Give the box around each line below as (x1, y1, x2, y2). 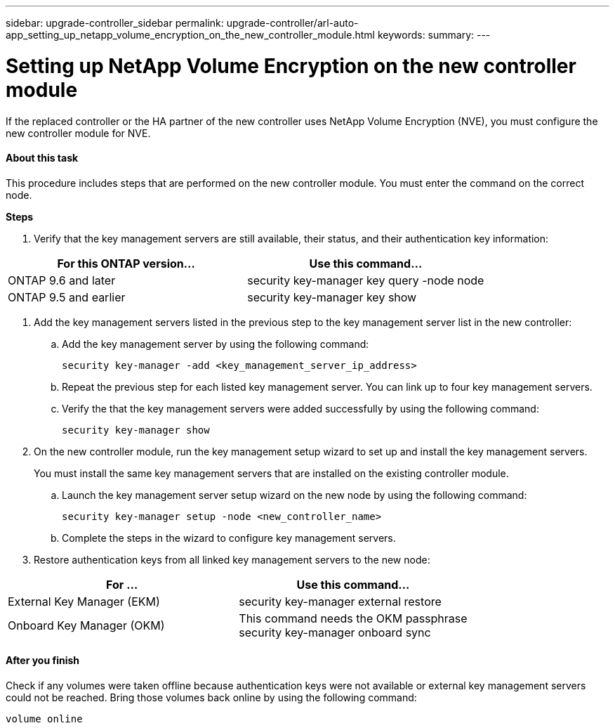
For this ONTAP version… (57, 256, 195, 271)
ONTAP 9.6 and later (8, 273, 116, 287)
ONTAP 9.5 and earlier (8, 290, 126, 304)
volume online (6, 713, 83, 724)
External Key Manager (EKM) (8, 594, 160, 609)
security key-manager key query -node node (247, 273, 484, 287)
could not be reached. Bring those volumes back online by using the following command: (6, 691, 417, 703)
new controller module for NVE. (6, 126, 151, 139)
